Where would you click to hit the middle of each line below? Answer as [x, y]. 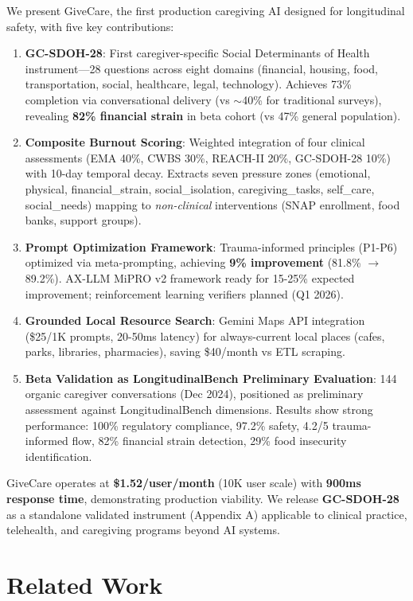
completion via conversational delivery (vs [127, 99]
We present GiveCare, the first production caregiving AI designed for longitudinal [206, 10]
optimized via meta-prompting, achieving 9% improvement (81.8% [193, 262]
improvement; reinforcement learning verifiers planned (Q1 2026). [184, 293]
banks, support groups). [83, 220]
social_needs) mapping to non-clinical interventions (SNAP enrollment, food [212, 204]
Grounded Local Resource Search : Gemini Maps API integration [195, 320]
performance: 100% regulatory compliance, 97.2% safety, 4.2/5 [177, 425]
